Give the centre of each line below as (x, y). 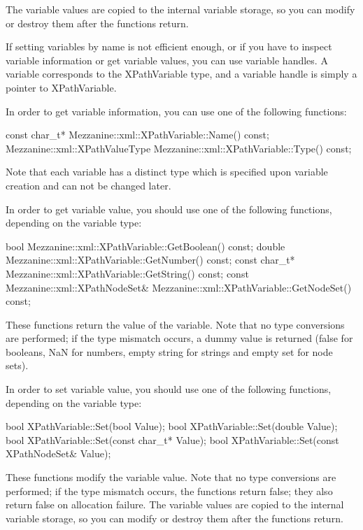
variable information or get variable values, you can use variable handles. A (167, 60)
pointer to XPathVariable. (61, 87)
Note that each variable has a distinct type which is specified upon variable (167, 172)
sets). (17, 365)
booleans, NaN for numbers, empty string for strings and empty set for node (169, 351)
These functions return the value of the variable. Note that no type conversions (175, 324)
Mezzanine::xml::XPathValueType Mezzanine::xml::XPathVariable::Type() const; (179, 148)
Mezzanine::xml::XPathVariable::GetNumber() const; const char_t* (150, 260)
